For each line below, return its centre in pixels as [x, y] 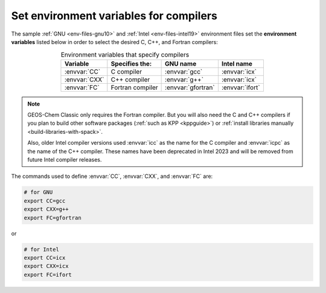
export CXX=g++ [46, 209]
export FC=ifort [48, 275]
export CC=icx [45, 257]
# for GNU [38, 192]
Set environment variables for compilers [114, 16]
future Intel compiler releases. [65, 160]
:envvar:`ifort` [241, 87]
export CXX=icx [46, 266]
